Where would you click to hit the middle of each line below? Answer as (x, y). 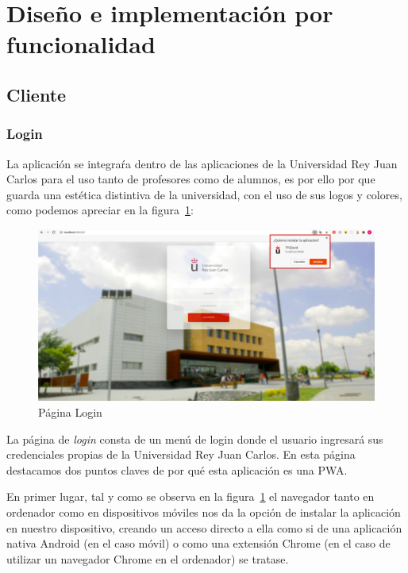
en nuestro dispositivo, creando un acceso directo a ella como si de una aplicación (204, 527)
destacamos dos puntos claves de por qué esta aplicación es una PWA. (177, 469)
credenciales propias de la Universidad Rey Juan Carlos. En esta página (181, 454)
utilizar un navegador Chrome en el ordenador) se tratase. (148, 558)
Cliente (37, 94)
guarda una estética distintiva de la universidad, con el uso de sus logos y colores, (204, 194)
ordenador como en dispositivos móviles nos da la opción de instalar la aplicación (204, 512)
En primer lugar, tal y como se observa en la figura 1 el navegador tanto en (191, 496)
